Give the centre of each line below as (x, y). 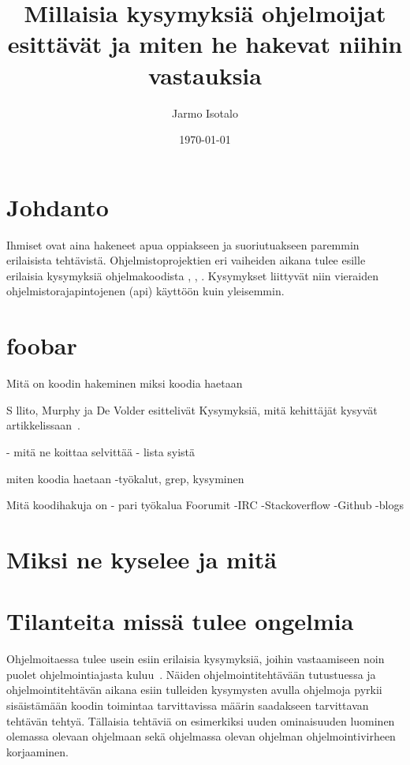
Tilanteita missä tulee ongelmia (180, 621)
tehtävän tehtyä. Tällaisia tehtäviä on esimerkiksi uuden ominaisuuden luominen (201, 720)
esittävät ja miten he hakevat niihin (205, 44)
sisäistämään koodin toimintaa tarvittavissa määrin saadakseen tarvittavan (188, 705)
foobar (42, 345)
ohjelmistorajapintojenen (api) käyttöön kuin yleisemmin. (145, 291)
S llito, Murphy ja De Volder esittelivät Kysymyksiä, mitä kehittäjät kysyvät (192, 409)
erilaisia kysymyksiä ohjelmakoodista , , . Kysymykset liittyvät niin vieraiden (192, 275)
